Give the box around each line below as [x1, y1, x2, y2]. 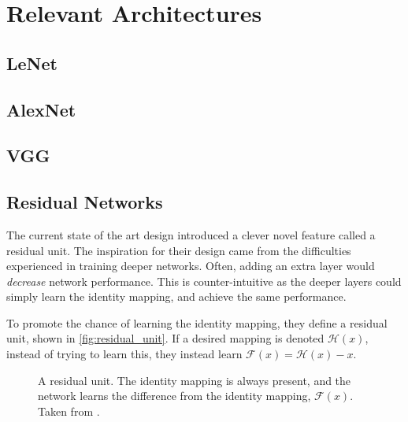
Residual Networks [6, 190, 163, 214]
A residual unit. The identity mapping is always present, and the [38, 372, 351, 388]
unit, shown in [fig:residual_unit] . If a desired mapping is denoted [6, 330, 325, 346]
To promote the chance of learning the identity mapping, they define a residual [6, 314, 388, 331]
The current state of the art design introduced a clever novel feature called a [6, 226, 376, 242]
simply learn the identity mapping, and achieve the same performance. [6, 288, 347, 305]
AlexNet [6, 97, 76, 121]
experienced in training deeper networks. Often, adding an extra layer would [6, 257, 375, 274]
